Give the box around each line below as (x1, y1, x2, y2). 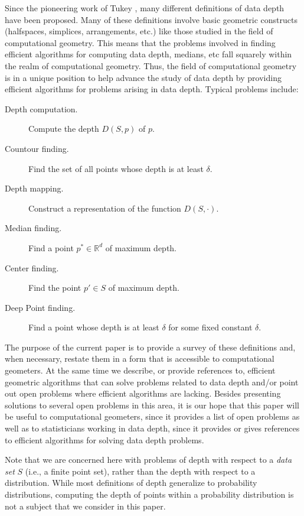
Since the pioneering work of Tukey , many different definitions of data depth (5, 2, 285, 14)
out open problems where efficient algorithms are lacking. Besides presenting (5, 387, 281, 400)
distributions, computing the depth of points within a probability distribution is (5, 488, 294, 500)
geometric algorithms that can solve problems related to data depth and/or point (5, 375, 299, 388)
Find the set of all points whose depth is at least (28, 162, 204, 174)
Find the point (28, 281, 81, 294)
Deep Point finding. (5, 301, 76, 313)
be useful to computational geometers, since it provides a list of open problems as (5, 410, 300, 423)
